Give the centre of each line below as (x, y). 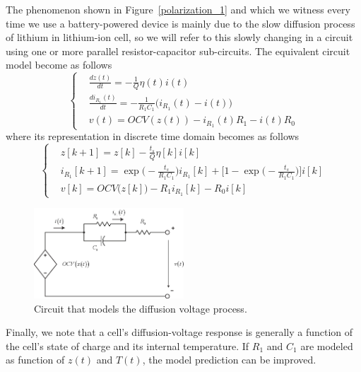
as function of (35, 360)
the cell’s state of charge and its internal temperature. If (128, 345)
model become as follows (59, 65)
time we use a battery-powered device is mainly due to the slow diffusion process (180, 23)
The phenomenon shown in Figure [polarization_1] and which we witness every (178, 9)
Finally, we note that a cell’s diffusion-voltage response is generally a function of (179, 332)
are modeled (327, 345)
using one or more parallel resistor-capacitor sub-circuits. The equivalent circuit (178, 51)
